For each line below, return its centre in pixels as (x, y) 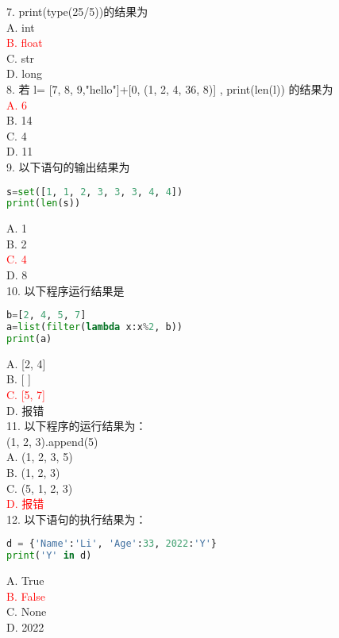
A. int (21, 27)
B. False (26, 596)
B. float (25, 42)
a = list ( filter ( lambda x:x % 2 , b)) (95, 327)
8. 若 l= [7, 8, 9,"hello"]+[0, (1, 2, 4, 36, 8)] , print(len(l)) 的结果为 (170, 88)
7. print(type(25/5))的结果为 (77, 11)
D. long (24, 73)
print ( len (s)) (44, 204)
